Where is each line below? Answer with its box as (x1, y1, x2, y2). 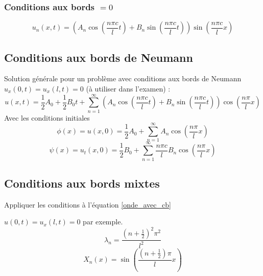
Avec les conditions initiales (4, 112, 90, 123)
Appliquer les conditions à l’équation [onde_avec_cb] (4, 199, 171, 210)
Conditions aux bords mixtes (4, 175, 160, 191)
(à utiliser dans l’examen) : (86, 83, 171, 94)
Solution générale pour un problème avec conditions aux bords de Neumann (4, 73, 242, 84)
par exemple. (83, 216, 123, 227)
